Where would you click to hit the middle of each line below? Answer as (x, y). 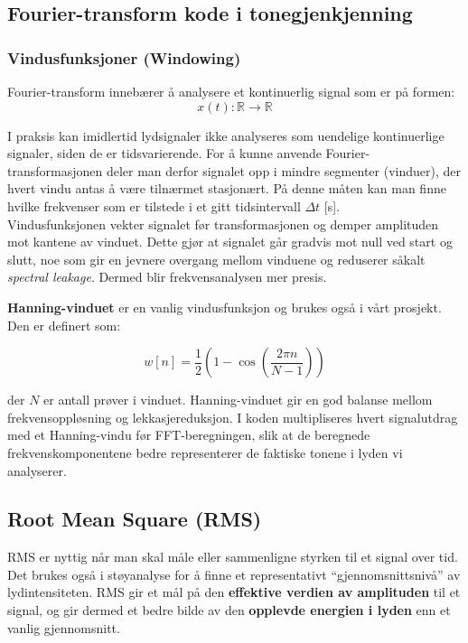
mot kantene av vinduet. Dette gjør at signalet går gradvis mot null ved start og (230, 242)
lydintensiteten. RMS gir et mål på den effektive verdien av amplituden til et (234, 592)
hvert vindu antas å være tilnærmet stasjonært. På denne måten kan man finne (227, 188)
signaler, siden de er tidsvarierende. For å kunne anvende (164, 153)
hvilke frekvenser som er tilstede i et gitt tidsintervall (154, 205)
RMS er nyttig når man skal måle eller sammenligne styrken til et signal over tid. (233, 557)
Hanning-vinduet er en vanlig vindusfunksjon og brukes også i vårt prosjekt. (225, 307)
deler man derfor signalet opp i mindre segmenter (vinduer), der (283, 170)
